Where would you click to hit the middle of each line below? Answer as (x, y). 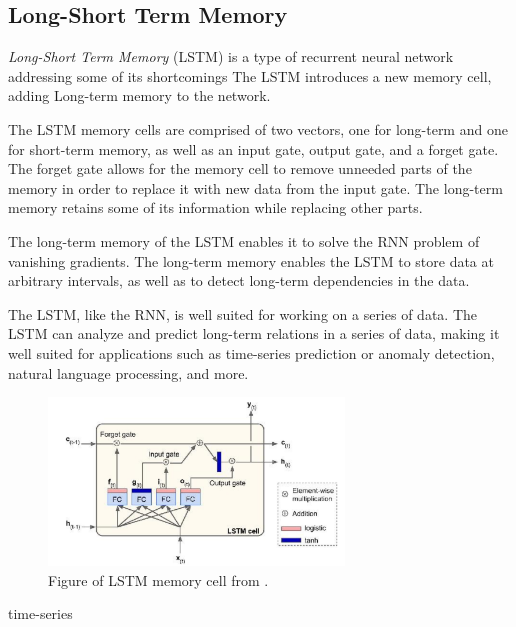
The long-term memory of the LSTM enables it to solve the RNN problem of (244, 240)
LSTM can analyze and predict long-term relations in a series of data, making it (254, 333)
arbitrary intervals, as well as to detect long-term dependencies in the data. (239, 280)
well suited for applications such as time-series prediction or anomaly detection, (251, 352)
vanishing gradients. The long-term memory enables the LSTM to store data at (251, 260)
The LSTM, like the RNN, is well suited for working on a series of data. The (242, 313)
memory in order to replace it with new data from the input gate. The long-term (255, 187)
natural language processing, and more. (128, 372)
